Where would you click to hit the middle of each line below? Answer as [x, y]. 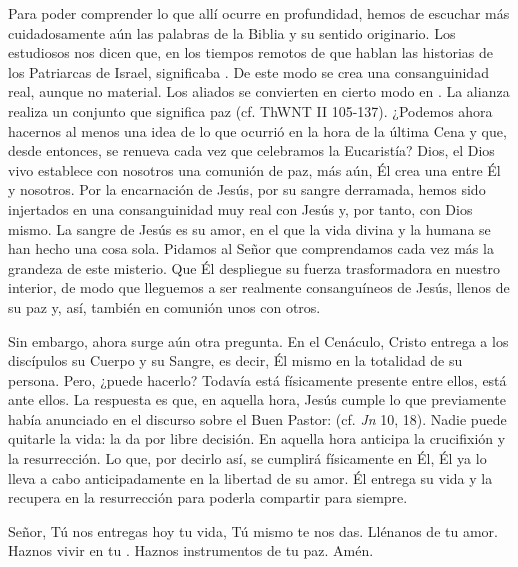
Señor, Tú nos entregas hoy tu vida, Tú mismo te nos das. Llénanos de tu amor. [253, 530]
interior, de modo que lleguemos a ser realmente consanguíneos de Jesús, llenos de [259, 287]
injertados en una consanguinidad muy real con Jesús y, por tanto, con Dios [240, 208]
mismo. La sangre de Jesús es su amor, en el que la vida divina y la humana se [249, 228]
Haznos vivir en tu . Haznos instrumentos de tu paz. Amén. [191, 550]
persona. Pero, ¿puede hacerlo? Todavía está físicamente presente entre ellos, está [257, 379]
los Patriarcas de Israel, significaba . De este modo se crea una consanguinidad [248, 71]
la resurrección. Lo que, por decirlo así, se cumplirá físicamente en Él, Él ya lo [247, 458]
